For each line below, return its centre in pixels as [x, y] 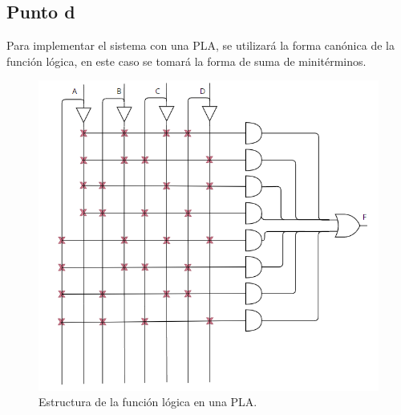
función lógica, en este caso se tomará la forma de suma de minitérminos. [186, 61]
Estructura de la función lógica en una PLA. [148, 402]
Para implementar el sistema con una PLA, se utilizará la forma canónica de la [200, 45]
